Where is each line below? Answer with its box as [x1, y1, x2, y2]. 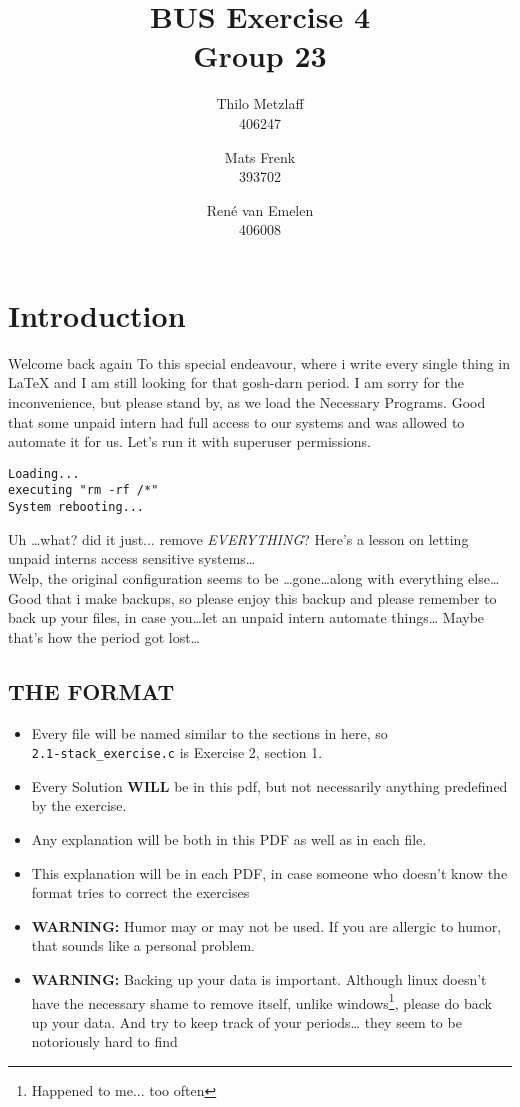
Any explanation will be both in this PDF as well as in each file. [31, 828, 427, 849]
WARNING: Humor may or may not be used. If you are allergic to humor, [31, 915, 502, 936]
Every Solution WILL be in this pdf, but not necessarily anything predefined [31, 775, 508, 796]
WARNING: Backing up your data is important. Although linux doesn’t [31, 968, 487, 989]
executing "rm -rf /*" [8, 483, 159, 498]
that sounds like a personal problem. [31, 935, 255, 956]
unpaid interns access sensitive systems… [8, 548, 256, 569]
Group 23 [193, 35, 327, 76]
